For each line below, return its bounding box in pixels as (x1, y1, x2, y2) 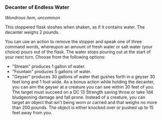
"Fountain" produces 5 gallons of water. (12, 69, 92, 75)
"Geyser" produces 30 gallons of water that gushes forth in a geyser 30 (12, 74, 156, 80)
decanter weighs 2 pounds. (5, 30, 59, 35)
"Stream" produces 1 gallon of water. (12, 63, 86, 69)
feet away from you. (12, 110, 52, 116)
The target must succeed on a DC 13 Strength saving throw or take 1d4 (12, 89, 153, 95)
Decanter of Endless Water (5, 4, 70, 11)
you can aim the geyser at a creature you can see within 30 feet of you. (12, 84, 155, 90)
